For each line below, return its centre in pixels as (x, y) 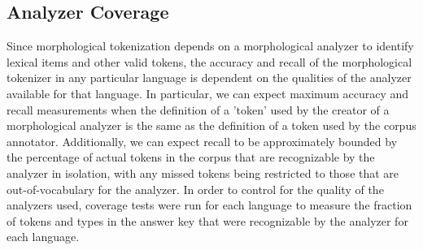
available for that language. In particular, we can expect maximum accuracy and (208, 93)
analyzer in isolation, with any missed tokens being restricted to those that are (203, 172)
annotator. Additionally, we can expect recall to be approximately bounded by (202, 141)
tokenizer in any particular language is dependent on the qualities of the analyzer (209, 78)
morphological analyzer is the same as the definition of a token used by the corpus (211, 125)
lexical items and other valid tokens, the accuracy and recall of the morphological (209, 61)
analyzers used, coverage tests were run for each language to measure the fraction (209, 205)
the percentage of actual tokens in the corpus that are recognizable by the (191, 157)
